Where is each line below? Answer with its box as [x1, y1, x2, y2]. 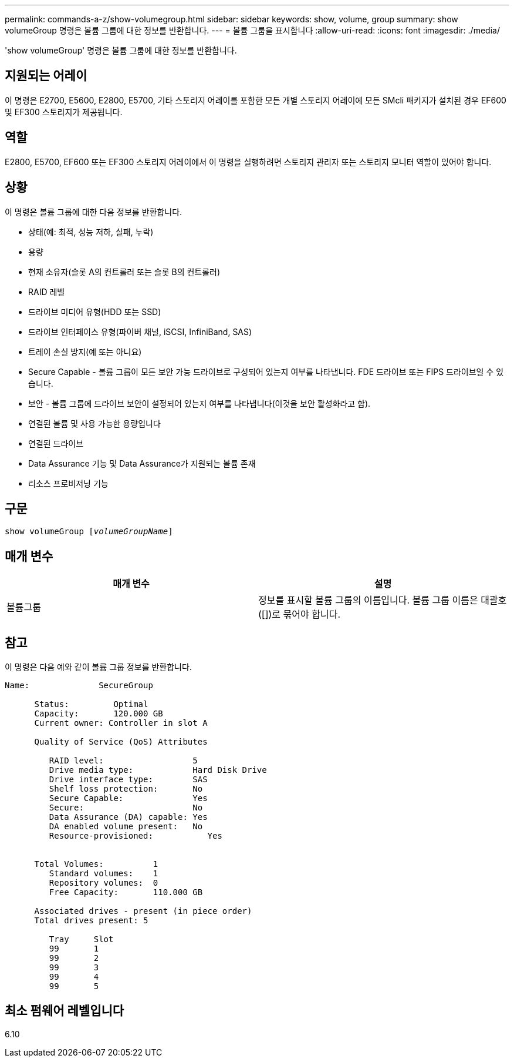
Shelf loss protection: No [49, 784, 203, 794]
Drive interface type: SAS [49, 775, 208, 785]
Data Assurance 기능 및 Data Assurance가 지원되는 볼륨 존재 [28, 458, 256, 468]
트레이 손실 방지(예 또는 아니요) [28, 346, 142, 357]
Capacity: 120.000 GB [34, 709, 163, 719]
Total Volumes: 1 [34, 859, 158, 869]
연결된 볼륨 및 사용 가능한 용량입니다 [28, 418, 161, 428]
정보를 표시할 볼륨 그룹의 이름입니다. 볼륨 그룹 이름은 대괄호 [258, 594, 507, 607]
